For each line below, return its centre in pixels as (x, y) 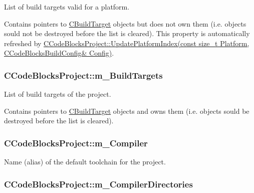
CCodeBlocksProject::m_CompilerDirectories (98, 184)
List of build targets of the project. (58, 94)
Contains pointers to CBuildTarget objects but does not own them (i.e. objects (125, 23)
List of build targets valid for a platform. (67, 7)
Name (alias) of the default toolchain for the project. (85, 162)
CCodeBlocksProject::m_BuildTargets (83, 75)
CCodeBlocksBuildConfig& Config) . (59, 53)
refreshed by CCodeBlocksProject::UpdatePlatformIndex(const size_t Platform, (127, 43)
